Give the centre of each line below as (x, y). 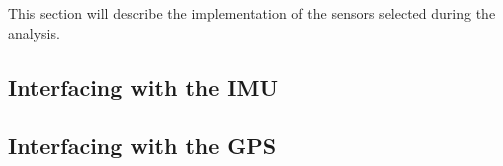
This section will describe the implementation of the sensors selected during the (252, 13)
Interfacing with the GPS (142, 145)
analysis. (34, 32)
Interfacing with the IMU (143, 86)
